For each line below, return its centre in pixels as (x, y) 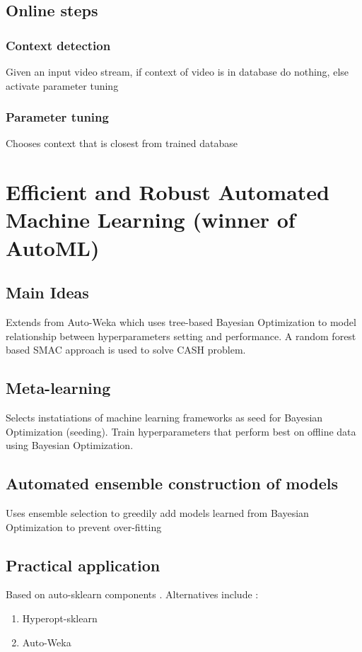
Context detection (58, 45)
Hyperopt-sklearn (60, 618)
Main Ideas (47, 292)
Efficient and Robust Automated (168, 192)
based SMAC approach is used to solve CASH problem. (126, 350)
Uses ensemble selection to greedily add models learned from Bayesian (157, 512)
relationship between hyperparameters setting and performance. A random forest (181, 336)
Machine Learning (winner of (151, 220)
